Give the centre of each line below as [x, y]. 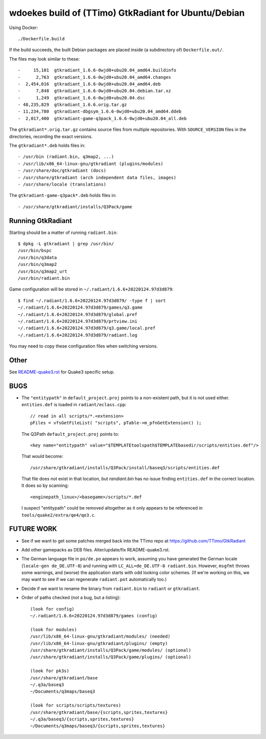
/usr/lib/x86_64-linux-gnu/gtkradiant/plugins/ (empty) [99, 643]
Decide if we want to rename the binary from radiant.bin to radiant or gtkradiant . [111, 588]
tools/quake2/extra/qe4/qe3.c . [59, 515]
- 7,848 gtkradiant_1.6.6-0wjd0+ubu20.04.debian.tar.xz [95, 91]
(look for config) [52, 609]
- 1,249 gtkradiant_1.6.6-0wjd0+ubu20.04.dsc [82, 98]
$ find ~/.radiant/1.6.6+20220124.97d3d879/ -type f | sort [92, 301]
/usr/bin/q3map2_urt [43, 271]
